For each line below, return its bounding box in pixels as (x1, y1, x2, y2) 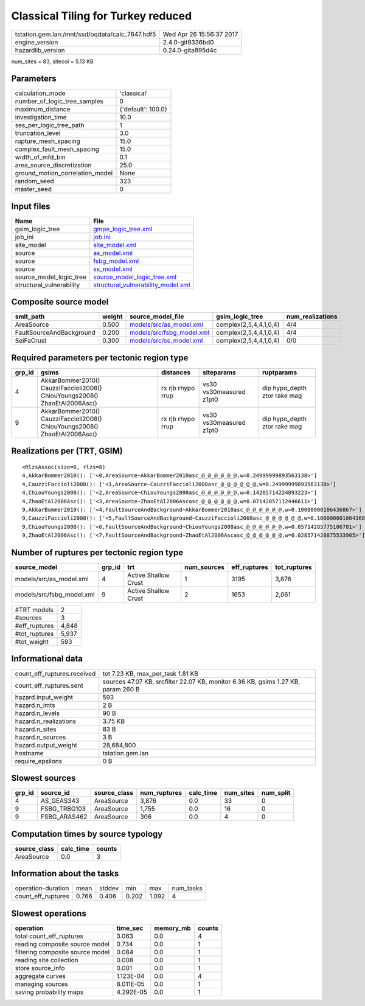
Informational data (11, 654, 83, 664)
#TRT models (15, 606, 54, 614)
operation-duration (15, 884, 69, 893)
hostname (15, 749, 44, 757)
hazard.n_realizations (15, 717, 76, 725)
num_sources (184, 563, 225, 571)
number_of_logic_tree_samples (15, 97, 103, 106)
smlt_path (15, 312, 45, 321)
